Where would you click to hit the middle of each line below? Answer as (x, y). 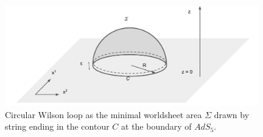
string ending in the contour (57, 126)
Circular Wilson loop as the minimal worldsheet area (103, 114)
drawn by (232, 114)
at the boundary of (156, 126)
